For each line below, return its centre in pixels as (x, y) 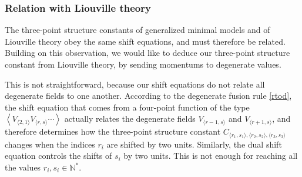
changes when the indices (50, 144)
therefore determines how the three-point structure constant (113, 131)
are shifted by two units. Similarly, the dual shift (194, 144)
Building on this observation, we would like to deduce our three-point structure (147, 53)
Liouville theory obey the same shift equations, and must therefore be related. (145, 41)
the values (23, 167)
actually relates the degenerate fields (130, 118)
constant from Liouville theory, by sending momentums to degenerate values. (143, 64)
